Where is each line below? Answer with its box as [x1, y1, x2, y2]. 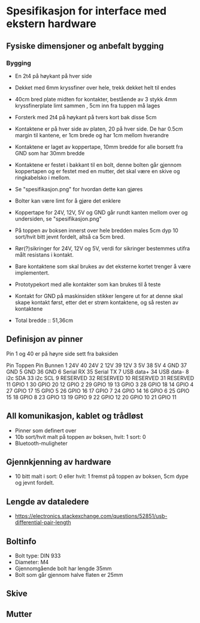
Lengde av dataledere [6, 496, 89, 507]
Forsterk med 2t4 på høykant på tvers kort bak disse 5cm [14, 113, 157, 121]
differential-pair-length [14, 519, 71, 526]
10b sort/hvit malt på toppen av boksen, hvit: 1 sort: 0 [14, 433, 146, 440]
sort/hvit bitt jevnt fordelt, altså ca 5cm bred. [14, 233, 125, 240]
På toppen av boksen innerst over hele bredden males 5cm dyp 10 [14, 227, 178, 234]
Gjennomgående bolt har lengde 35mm [14, 565, 112, 572]
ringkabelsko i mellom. [14, 174, 71, 181]
